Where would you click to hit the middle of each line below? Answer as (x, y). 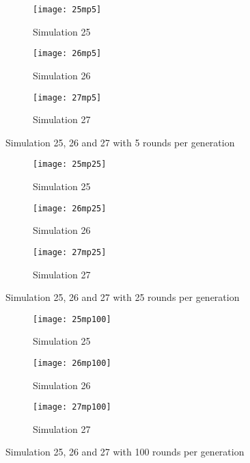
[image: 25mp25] (70, 164)
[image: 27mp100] (72, 407)
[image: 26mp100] (72, 363)
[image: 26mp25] (70, 208)
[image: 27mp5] (67, 97)
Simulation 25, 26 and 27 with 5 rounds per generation (120, 142)
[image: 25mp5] (67, 10)
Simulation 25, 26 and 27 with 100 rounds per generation (125, 452)
